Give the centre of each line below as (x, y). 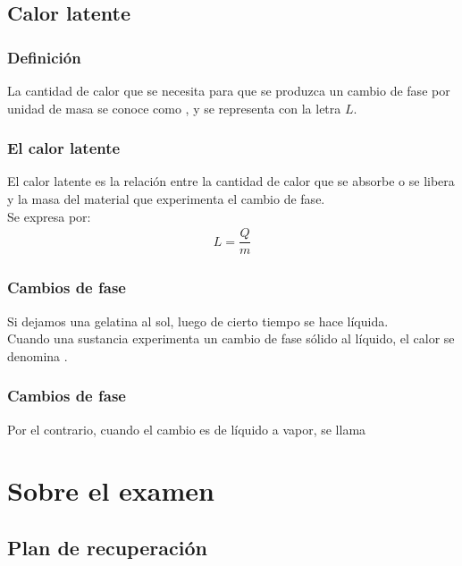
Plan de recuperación (107, 547)
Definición (44, 57)
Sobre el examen (111, 490)
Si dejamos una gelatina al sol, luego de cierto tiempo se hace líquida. (198, 321)
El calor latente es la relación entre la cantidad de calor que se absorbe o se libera (231, 181)
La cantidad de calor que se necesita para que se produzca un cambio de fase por (229, 90)
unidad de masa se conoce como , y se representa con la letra (174, 108)
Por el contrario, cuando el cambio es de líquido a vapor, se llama (187, 429)
